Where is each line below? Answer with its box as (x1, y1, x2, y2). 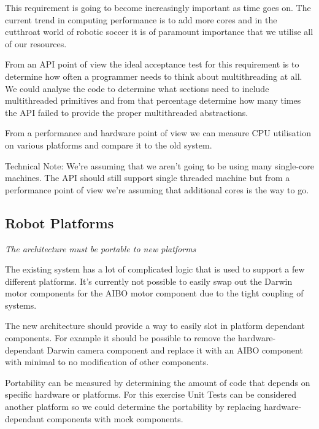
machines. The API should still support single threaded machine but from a (5, 171, 290, 184)
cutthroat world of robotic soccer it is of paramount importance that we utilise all (5, 25, 313, 38)
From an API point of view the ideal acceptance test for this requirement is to (5, 58, 299, 71)
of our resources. (5, 37, 67, 50)
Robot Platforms (5, 213, 114, 232)
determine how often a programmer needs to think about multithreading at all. (5, 69, 302, 82)
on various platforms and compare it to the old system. (5, 138, 212, 151)
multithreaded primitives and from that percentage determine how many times (5, 94, 301, 107)
